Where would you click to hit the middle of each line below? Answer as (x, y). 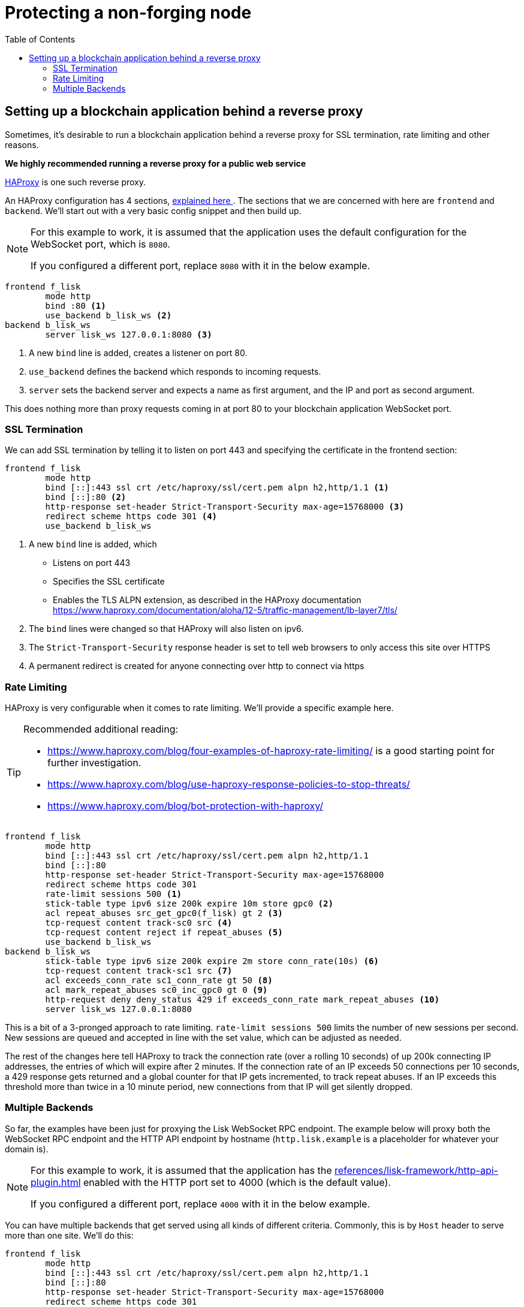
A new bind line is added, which (93, 544)
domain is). (27, 1149)
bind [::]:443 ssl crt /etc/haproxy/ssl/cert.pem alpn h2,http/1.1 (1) (217, 488)
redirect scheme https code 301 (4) (131, 517)
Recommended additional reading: (101, 729)
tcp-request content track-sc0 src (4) (139, 923)
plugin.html (56, 1182)
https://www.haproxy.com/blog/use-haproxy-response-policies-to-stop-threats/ (229, 784)
